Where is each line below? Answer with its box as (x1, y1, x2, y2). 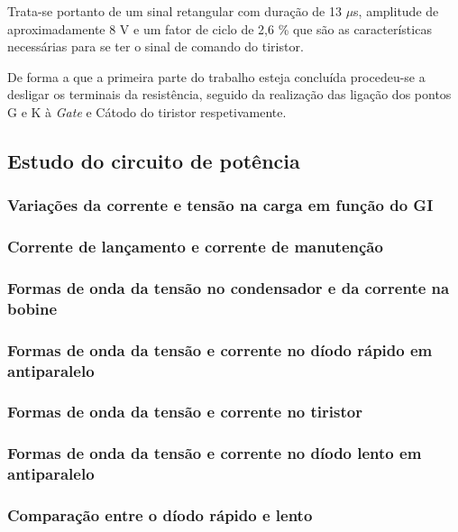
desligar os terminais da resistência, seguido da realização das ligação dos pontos (7, 85, 452, 104)
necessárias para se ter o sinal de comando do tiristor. (7, 37, 304, 56)
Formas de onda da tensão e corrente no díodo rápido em (7, 338, 433, 361)
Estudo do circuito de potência (7, 146, 300, 174)
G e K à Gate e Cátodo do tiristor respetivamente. (7, 102, 287, 121)
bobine (7, 297, 58, 319)
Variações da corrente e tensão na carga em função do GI (7, 194, 434, 216)
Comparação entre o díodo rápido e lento (7, 504, 313, 527)
